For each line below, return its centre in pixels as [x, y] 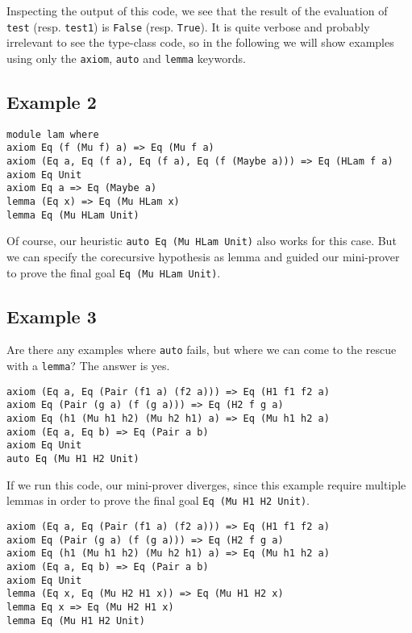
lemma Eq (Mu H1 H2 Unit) [76, 621]
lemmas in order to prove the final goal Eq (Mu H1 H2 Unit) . [158, 500]
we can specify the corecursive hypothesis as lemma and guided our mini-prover [203, 256]
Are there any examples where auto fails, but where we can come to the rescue [202, 350]
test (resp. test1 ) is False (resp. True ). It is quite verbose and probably [188, 26]
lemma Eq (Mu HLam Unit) [73, 215]
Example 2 [52, 101]
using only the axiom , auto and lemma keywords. [126, 58]
